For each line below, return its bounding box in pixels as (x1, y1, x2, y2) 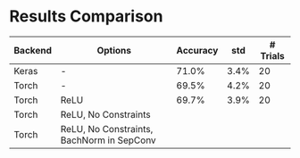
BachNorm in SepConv (60, 134, 156, 146)
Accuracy (176, 44, 219, 56)
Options (96, 44, 132, 56)
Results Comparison (9, 6, 163, 27)
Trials (260, 49, 286, 62)
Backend (13, 44, 52, 56)
